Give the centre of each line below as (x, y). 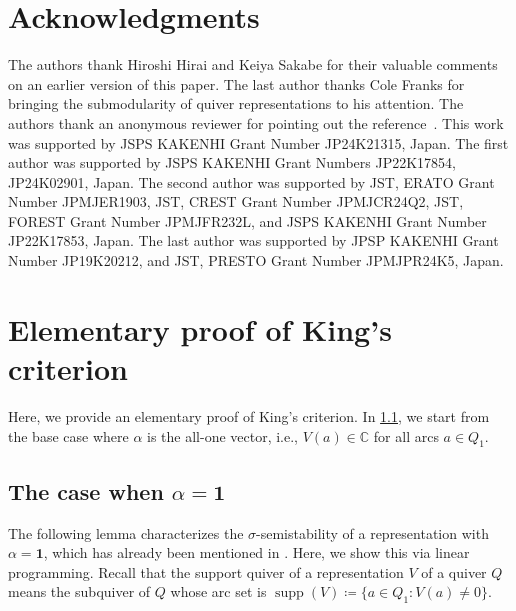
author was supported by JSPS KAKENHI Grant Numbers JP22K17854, (232, 162)
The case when (86, 490)
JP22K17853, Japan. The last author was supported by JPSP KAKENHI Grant (253, 240)
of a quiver (454, 571)
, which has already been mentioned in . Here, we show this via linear (256, 552)
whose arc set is (218, 591)
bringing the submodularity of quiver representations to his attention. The (236, 103)
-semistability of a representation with (372, 532)
